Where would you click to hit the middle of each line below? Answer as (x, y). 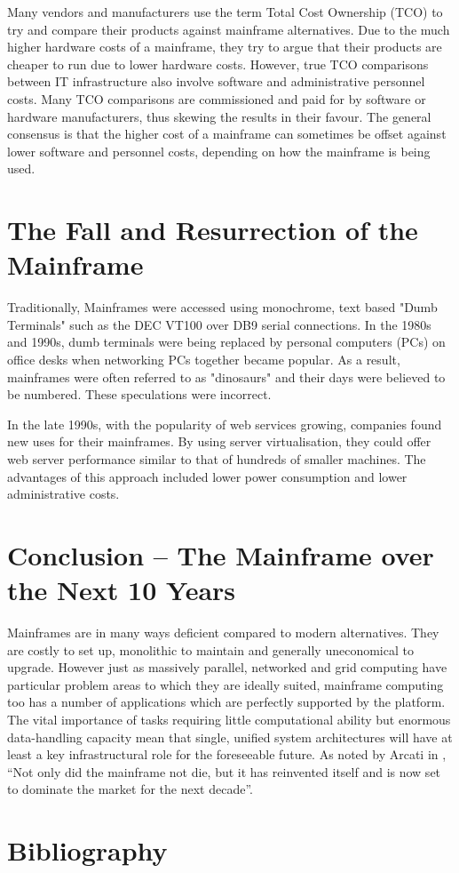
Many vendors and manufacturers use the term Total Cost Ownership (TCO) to (225, 12)
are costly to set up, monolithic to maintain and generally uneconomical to (210, 649)
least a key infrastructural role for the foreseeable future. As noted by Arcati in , (227, 754)
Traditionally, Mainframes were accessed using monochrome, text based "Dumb (222, 307)
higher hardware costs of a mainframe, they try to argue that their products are (225, 47)
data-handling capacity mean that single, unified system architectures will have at (230, 737)
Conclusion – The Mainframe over (221, 554)
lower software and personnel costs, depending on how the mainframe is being (219, 151)
